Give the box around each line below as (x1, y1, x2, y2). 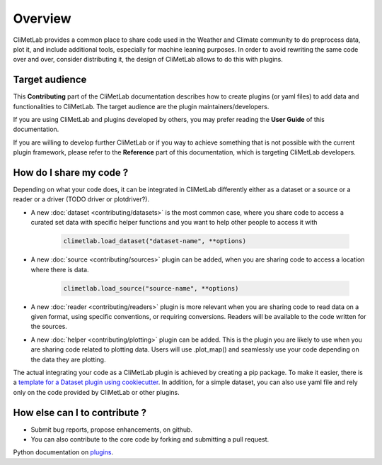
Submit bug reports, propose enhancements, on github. (30, 425, 193, 434)
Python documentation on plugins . (13, 448, 114, 456)
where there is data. (30, 265, 89, 274)
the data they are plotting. (30, 355, 106, 364)
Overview (13, 11, 71, 26)
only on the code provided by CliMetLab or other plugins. (13, 388, 180, 396)
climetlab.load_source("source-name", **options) (63, 284, 239, 292)
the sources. (30, 323, 67, 331)
